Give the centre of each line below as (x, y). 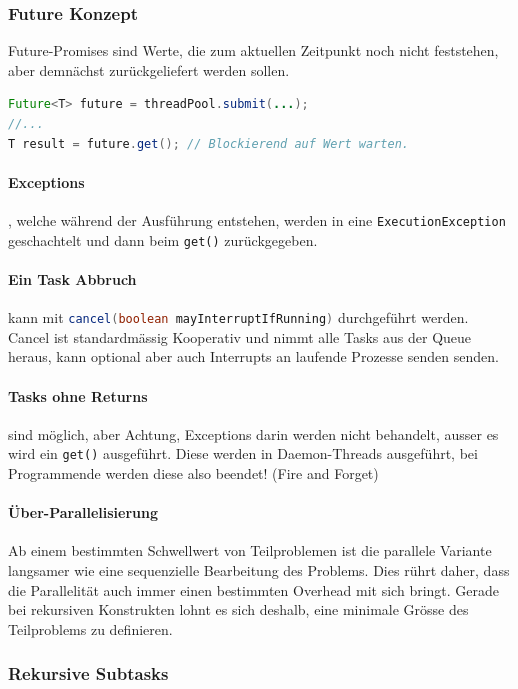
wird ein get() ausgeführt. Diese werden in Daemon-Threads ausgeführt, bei (243, 453)
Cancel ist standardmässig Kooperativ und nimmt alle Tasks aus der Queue (240, 336)
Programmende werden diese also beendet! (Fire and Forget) (193, 472)
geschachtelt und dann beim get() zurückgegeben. (163, 239)
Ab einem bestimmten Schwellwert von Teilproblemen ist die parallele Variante (250, 550)
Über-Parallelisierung (83, 512)
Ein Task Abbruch (72, 278)
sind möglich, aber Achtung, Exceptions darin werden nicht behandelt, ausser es (253, 433)
